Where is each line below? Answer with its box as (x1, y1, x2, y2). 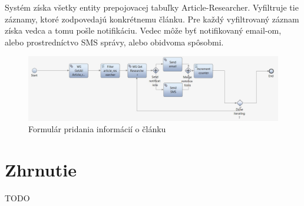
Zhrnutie (5, 158, 77, 182)
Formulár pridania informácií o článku (28, 123, 166, 135)
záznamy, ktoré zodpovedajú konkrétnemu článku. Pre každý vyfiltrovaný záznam (5, 12, 299, 25)
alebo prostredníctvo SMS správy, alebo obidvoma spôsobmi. (5, 35, 224, 48)
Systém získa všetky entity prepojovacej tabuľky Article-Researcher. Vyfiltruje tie (5, 1, 299, 13)
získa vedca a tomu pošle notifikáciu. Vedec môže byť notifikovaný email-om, (5, 24, 282, 37)
